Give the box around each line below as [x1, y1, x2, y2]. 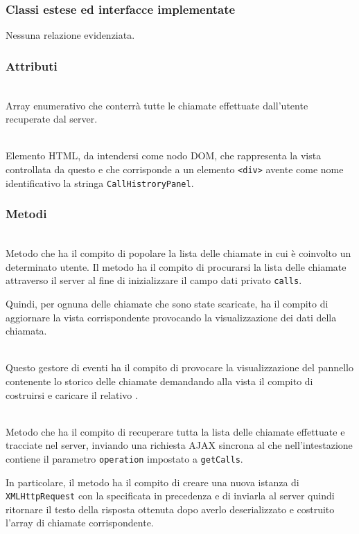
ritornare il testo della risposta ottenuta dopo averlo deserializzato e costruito [6, 501, 335, 516]
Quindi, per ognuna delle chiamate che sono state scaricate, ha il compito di [6, 296, 329, 310]
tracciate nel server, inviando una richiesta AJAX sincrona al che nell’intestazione [6, 438, 353, 452]
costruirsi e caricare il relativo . [6, 387, 138, 402]
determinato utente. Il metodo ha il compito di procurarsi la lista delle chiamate [6, 259, 347, 274]
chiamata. [6, 323, 47, 338]
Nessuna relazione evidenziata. [6, 28, 135, 42]
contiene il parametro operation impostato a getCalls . [6, 451, 243, 465]
